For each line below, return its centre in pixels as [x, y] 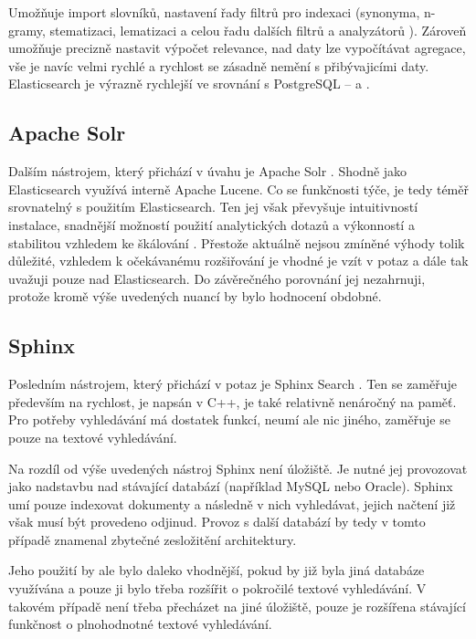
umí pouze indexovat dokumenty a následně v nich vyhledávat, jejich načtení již [232, 503]
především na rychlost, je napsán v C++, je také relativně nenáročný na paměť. [233, 401]
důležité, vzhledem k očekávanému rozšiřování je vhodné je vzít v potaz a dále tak [238, 261]
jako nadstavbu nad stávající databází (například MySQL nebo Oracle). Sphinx [231, 486]
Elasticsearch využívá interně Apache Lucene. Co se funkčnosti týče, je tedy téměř [238, 189]
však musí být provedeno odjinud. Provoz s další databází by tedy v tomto [217, 522]
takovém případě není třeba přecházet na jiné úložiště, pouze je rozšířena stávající [237, 606]
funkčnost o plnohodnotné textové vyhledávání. [140, 624]
